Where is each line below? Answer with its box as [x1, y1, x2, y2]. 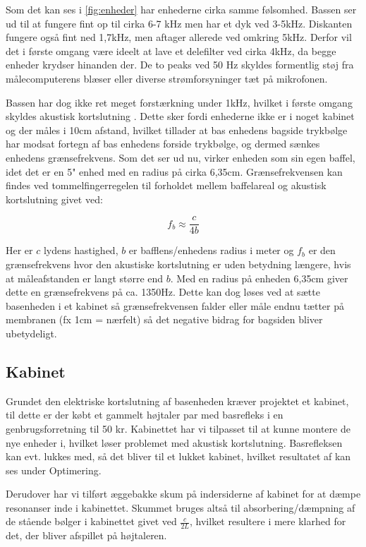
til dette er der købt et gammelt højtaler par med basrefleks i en [6, 407, 283, 422]
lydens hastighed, [43, 243, 118, 258]
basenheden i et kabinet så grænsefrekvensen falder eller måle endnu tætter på [6, 298, 344, 313]
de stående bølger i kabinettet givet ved [6, 514, 177, 529]
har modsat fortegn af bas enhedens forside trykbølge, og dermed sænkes [6, 136, 320, 151]
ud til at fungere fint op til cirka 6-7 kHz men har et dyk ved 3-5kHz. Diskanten [6, 16, 353, 30]
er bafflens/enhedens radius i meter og [128, 243, 294, 258]
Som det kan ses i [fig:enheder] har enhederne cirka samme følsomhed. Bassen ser [6, 2, 357, 16]
